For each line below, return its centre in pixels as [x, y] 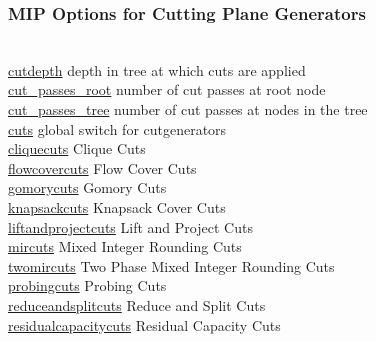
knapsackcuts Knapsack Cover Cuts [117, 206]
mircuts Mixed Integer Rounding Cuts [125, 246]
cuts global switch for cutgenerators [117, 128]
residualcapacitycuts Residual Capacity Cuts [144, 324]
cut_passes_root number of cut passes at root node [167, 89]
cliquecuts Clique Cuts [77, 148]
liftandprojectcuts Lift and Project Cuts [130, 226]
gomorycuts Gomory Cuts [87, 187]
